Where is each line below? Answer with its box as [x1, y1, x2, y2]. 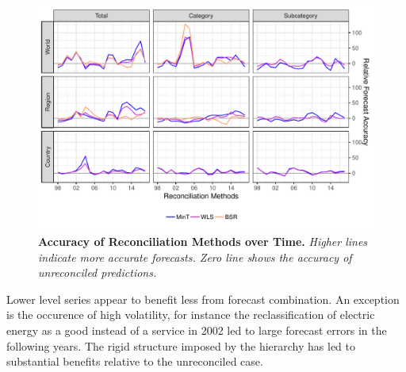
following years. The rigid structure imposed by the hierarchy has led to [6, 337, 355, 354]
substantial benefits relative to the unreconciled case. [6, 353, 263, 370]
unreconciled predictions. [38, 264, 157, 281]
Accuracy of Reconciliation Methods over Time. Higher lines [38, 232, 368, 249]
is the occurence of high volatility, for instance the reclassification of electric [6, 306, 375, 323]
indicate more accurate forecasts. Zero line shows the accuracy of [38, 248, 352, 265]
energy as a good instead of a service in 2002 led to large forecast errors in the [6, 321, 387, 338]
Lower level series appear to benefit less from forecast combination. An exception [6, 290, 400, 307]
